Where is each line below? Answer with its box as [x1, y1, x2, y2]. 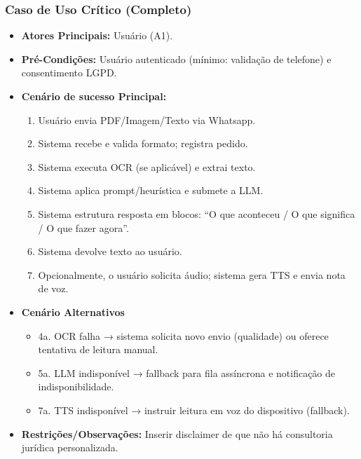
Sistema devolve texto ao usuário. [38, 244, 182, 259]
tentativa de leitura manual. [38, 342, 158, 357]
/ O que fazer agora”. [38, 220, 129, 235]
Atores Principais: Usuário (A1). [21, 28, 173, 43]
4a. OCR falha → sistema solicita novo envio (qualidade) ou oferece [38, 328, 329, 343]
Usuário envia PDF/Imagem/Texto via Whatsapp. [38, 112, 256, 127]
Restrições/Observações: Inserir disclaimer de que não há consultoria [21, 426, 333, 441]
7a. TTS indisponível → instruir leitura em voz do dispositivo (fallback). [38, 402, 350, 417]
